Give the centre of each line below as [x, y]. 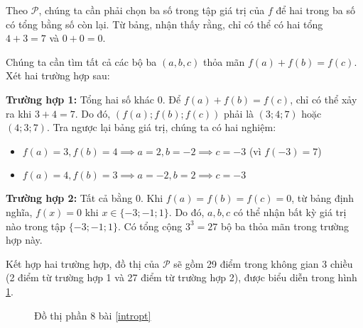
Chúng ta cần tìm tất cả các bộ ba [81, 61]
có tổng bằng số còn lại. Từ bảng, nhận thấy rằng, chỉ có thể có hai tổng [164, 24]
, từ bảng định [323, 198]
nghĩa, [19, 211]
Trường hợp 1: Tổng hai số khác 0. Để [93, 99]
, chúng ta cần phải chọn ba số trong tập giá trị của [152, 10]
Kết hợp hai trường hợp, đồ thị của [83, 263]
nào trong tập [36, 226]
